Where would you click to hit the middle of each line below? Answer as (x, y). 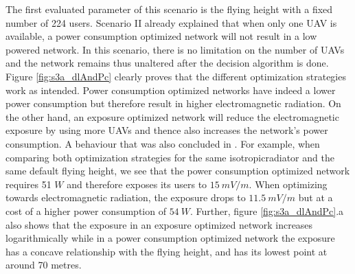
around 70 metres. (44, 265)
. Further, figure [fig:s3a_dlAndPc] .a (267, 210)
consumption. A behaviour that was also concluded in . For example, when (163, 143)
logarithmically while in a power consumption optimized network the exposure (170, 238)
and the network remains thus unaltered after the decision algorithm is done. (167, 63)
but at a (316, 197)
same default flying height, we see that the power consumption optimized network (178, 171)
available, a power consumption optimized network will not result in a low (161, 36)
